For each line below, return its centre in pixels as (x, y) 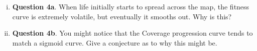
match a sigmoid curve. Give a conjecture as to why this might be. (115, 42)
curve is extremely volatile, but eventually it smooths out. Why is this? (122, 16)
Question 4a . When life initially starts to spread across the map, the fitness (131, 6)
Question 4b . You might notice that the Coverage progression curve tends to (133, 33)
